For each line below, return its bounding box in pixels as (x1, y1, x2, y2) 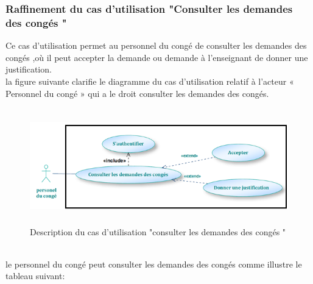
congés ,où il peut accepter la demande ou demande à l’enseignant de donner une (5, 51, 308, 63)
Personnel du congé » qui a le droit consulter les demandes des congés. (5, 87, 269, 99)
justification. (5, 63, 52, 76)
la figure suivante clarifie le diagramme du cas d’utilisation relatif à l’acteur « (5, 74, 294, 87)
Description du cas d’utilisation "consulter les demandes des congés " (30, 225, 286, 238)
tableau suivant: (5, 269, 65, 282)
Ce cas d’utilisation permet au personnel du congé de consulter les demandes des (5, 39, 307, 52)
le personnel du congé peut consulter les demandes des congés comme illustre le (5, 257, 302, 270)
